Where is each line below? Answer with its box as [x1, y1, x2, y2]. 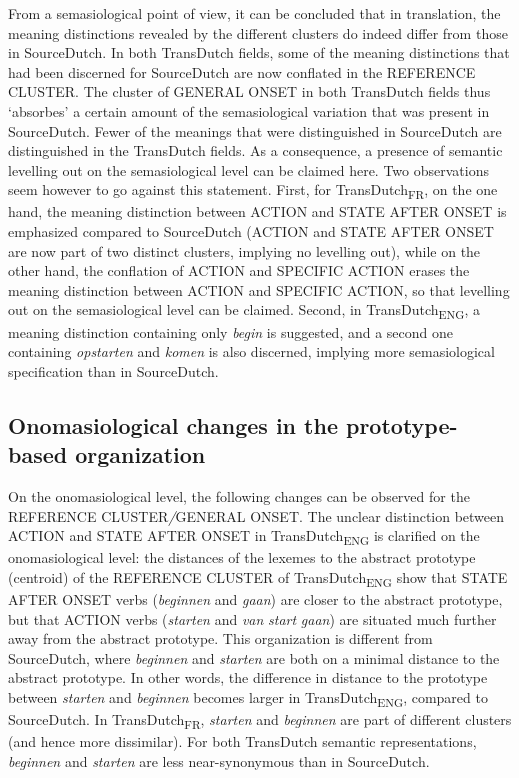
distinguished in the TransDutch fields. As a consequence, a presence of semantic [8, 140, 503, 161]
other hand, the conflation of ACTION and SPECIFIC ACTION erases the [8, 260, 470, 281]
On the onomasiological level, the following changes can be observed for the [8, 485, 470, 506]
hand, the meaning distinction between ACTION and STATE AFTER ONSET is [8, 201, 507, 222]
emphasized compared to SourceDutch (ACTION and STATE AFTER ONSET [8, 221, 494, 242]
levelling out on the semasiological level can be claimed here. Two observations [8, 159, 489, 180]
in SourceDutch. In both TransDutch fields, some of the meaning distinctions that [8, 42, 510, 63]
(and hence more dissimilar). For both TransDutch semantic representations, [8, 731, 477, 752]
